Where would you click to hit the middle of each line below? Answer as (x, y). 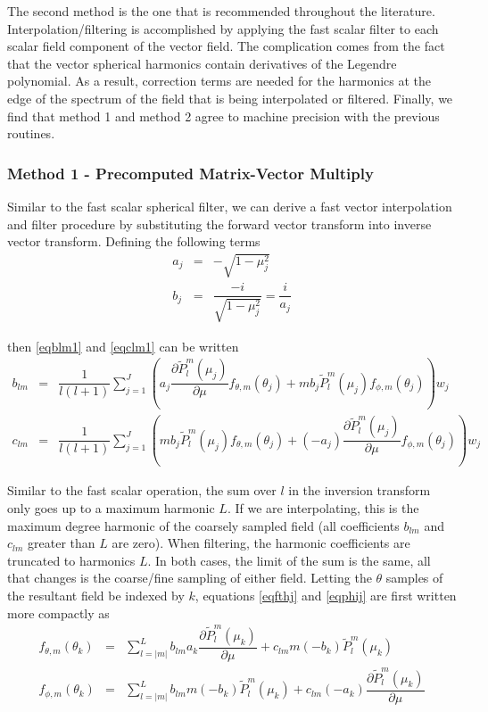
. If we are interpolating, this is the (323, 507)
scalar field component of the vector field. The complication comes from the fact (226, 46)
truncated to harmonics (71, 560)
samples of (414, 578)
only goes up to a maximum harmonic (111, 507)
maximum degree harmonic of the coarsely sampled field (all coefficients (203, 525)
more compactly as (58, 613)
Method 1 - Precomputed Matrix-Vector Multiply (190, 173)
